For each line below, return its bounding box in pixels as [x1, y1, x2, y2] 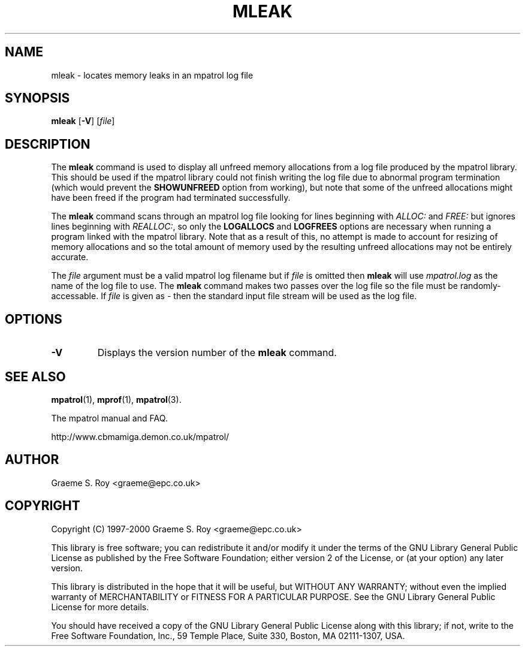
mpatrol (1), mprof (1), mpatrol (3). [51, 394, 182, 405]
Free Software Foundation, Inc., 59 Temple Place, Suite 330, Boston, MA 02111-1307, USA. [51, 630, 405, 641]
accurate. [51, 252, 89, 263]
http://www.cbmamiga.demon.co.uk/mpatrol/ [51, 431, 230, 442]
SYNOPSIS [5, 91, 70, 106]
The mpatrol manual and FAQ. [51, 412, 168, 423]
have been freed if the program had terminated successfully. [51, 192, 291, 203]
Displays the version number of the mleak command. [97, 346, 337, 359]
